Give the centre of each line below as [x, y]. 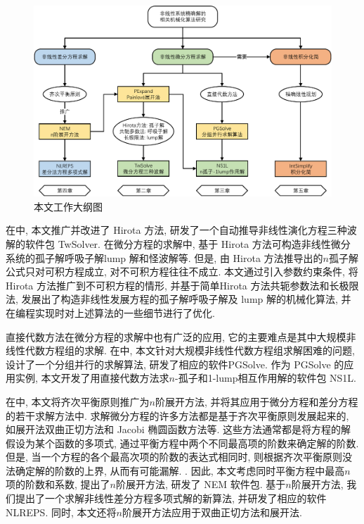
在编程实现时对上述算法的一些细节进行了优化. [110, 312]
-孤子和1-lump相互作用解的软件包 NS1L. [266, 378]
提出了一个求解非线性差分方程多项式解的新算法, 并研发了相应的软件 [171, 498]
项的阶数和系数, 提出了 [58, 484]
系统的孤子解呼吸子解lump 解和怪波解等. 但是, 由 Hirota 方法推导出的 [164, 257]
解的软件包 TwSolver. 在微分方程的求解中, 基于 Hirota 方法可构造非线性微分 [178, 243]
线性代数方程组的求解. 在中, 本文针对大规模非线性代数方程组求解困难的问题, [180, 350]
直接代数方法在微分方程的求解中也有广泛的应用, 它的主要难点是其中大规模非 [181, 336]
